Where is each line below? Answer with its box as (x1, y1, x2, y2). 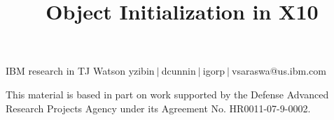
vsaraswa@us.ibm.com (232, 63, 326, 78)
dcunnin (161, 63, 196, 78)
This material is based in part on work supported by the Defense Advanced (6, 87, 329, 101)
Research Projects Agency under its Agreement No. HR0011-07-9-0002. (6, 100, 311, 115)
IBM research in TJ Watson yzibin (6, 63, 155, 78)
